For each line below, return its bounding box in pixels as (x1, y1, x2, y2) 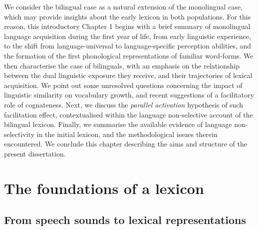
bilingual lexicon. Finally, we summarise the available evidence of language (4, 119, 232, 129)
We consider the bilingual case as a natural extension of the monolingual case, (4, 1, 243, 11)
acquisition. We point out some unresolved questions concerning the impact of (4, 79, 243, 90)
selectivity (4, 128, 35, 139)
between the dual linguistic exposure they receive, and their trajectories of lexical (4, 70, 253, 80)
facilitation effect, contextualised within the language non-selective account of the (4, 109, 253, 119)
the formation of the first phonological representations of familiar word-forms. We (4, 50, 254, 60)
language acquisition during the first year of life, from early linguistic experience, (4, 30, 251, 41)
